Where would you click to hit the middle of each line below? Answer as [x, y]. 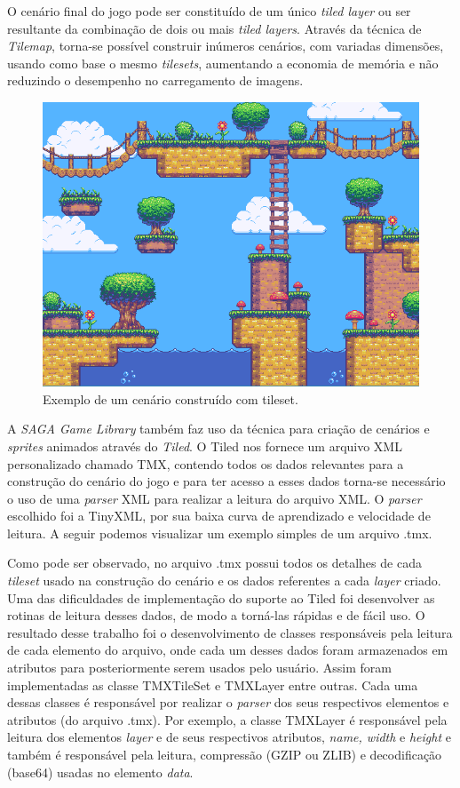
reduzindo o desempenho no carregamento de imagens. [155, 80]
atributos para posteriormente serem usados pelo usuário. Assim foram [199, 668]
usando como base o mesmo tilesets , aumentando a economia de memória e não [223, 63]
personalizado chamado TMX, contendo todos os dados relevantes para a [206, 463]
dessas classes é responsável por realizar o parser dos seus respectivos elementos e [228, 702]
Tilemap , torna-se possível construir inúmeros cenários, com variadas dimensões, [226, 46]
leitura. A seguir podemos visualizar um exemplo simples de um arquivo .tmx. [220, 533]
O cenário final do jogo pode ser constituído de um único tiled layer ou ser [209, 11]
